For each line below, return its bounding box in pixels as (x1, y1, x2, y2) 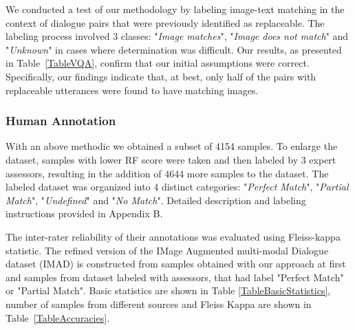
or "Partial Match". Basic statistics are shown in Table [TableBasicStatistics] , (6, 283, 331, 298)
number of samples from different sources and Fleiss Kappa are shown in (6, 296, 312, 311)
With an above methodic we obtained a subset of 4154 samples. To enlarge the (6, 139, 338, 153)
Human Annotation (6, 112, 116, 129)
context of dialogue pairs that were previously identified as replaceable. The (6, 15, 325, 30)
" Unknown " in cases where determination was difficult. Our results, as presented (6, 42, 342, 56)
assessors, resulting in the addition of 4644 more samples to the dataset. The (6, 166, 329, 180)
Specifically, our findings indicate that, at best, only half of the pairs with (6, 69, 316, 83)
